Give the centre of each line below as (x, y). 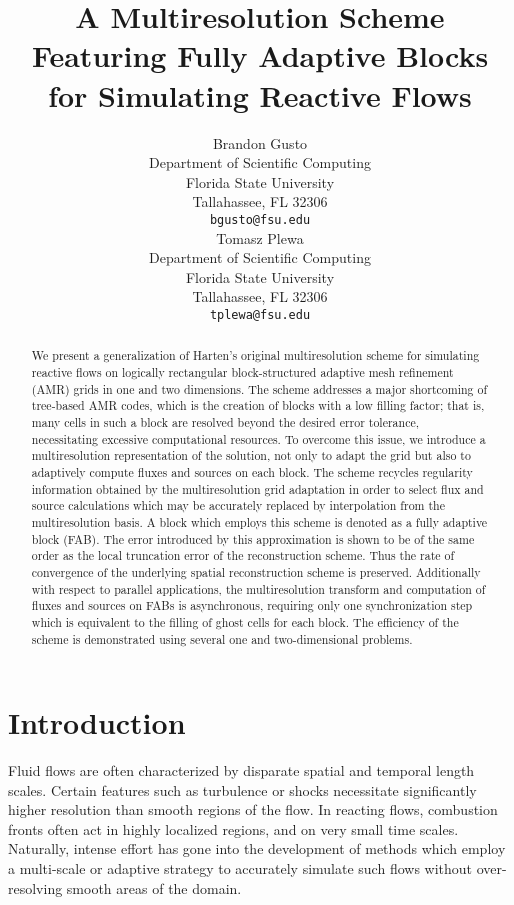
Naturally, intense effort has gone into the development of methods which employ (257, 848)
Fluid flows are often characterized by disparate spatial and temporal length (241, 770)
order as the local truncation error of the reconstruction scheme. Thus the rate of (243, 555)
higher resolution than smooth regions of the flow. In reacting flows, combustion (253, 809)
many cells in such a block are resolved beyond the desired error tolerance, (225, 421)
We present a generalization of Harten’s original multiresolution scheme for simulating (255, 355)
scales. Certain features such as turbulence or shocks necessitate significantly (242, 789)
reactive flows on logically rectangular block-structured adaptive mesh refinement (242, 372)
